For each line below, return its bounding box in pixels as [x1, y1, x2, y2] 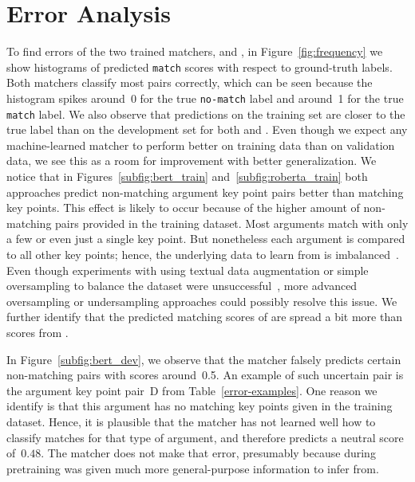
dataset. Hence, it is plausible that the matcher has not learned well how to [6, 413, 376, 429]
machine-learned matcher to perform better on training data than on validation [6, 136, 395, 153]
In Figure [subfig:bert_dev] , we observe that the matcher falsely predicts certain [6, 351, 401, 367]
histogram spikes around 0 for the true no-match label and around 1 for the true [6, 89, 404, 106]
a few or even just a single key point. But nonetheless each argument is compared [6, 230, 405, 247]
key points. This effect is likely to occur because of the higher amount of [6, 199, 360, 216]
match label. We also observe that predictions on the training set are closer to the [6, 105, 405, 122]
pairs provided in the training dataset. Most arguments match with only [55, 214, 409, 231]
